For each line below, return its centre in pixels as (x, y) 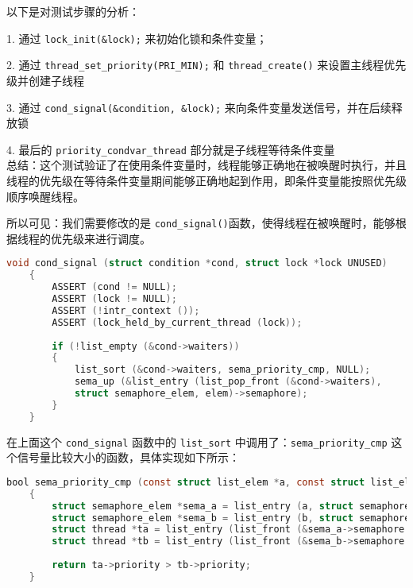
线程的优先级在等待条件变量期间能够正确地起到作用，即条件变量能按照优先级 (206, 180)
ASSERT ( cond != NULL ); (114, 287)
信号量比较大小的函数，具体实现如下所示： (128, 457)
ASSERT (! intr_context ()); (126, 310)
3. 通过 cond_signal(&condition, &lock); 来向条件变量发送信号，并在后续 (199, 107)
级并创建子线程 (45, 80)
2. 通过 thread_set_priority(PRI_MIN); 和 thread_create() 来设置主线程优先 (206, 65)
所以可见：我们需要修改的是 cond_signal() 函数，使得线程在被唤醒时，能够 (201, 223)
